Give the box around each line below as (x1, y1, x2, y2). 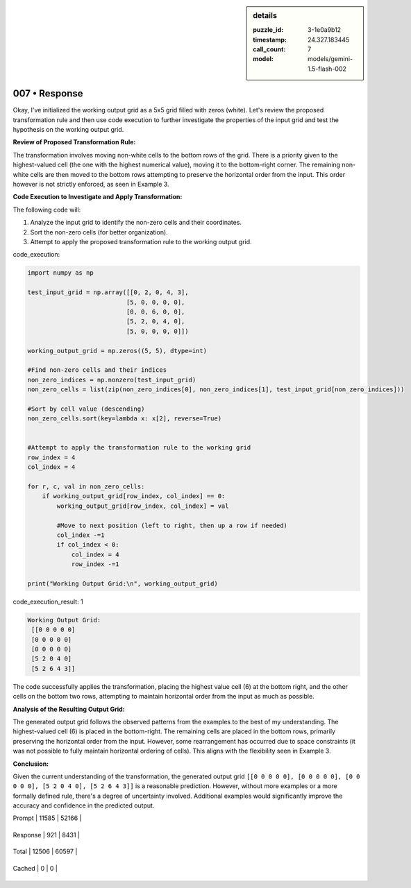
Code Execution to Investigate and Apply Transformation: (12, 193, 183, 201)
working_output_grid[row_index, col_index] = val (56, 502, 229, 510)
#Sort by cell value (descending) (27, 404, 145, 413)
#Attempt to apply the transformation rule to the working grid (27, 444, 251, 452)
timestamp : (253, 35, 287, 44)
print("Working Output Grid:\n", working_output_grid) (27, 579, 218, 588)
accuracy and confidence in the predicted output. (12, 801, 155, 810)
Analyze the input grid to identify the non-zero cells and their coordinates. (30, 219, 242, 227)
